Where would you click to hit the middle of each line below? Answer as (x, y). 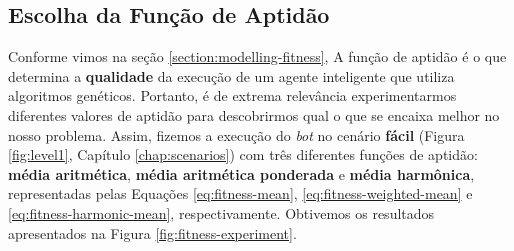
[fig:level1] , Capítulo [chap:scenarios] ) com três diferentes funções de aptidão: (243, 154)
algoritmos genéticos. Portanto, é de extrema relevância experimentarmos (232, 95)
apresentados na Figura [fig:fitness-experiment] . (152, 232)
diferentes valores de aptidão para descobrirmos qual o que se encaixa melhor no (254, 114)
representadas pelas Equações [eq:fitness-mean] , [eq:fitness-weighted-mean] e (240, 193)
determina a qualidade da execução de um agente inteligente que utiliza (231, 75)
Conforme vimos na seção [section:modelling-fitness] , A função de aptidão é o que (257, 56)
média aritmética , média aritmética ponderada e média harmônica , (241, 173)
